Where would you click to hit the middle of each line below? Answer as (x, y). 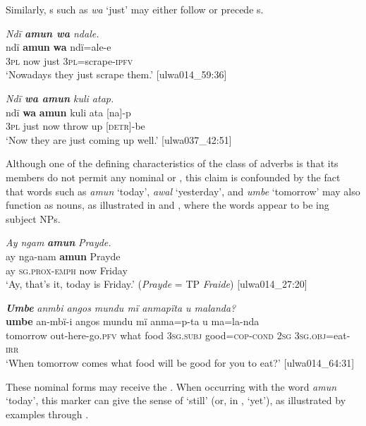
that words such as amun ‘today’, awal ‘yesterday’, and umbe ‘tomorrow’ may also (183, 191)
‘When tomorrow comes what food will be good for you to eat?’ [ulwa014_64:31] (180, 363)
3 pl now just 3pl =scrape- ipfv (69, 60)
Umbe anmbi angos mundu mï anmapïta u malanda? (121, 307)
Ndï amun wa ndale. (53, 33)
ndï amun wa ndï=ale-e (59, 47)
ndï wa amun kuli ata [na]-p (68, 112)
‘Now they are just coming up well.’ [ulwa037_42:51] (119, 139)
